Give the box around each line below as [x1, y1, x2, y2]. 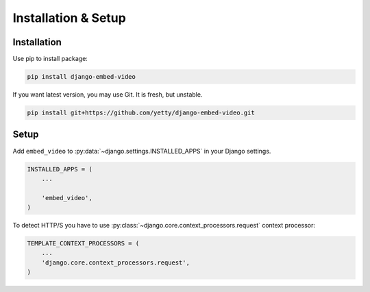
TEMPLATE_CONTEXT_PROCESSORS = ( [27, 240, 140, 247]
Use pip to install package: [12, 55, 88, 63]
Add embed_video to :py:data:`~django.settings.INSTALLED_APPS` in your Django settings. [12, 147, 271, 155]
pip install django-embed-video [27, 73, 136, 81]
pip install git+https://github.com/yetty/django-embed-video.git [27, 109, 255, 117]
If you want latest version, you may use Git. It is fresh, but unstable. [12, 90, 203, 99]
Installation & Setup [12, 10, 126, 25]
